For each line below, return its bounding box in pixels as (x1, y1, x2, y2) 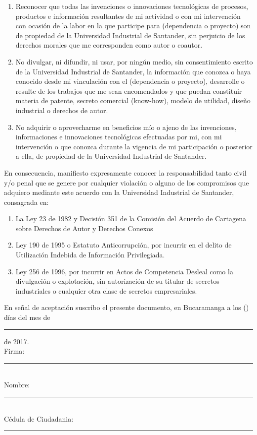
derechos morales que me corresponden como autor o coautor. (15, 40, 203, 50)
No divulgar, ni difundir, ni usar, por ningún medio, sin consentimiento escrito (15, 56, 253, 66)
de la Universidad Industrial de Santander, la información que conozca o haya (15, 66, 251, 76)
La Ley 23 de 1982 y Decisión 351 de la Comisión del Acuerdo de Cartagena (15, 213, 247, 224)
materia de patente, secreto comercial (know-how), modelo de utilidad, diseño (15, 95, 251, 106)
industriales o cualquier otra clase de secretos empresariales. (15, 285, 197, 296)
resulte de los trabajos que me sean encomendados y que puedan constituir (15, 85, 242, 96)
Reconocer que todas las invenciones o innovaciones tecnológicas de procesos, (15, 1, 248, 11)
